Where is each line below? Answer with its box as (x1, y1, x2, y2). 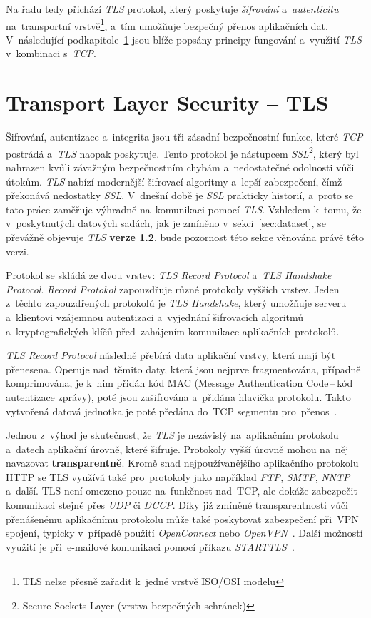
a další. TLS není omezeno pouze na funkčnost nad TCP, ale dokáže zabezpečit (6, 483, 357, 498)
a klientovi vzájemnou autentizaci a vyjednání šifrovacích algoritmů (6, 309, 304, 324)
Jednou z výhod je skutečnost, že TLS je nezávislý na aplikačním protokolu (6, 427, 339, 442)
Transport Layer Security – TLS (6, 88, 329, 117)
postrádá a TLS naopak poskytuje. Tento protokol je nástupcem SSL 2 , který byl (6, 143, 359, 161)
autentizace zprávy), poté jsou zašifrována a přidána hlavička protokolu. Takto (6, 389, 351, 404)
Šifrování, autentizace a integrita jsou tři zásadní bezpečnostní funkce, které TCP (6, 129, 363, 144)
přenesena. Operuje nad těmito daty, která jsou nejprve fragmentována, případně (6, 361, 361, 376)
